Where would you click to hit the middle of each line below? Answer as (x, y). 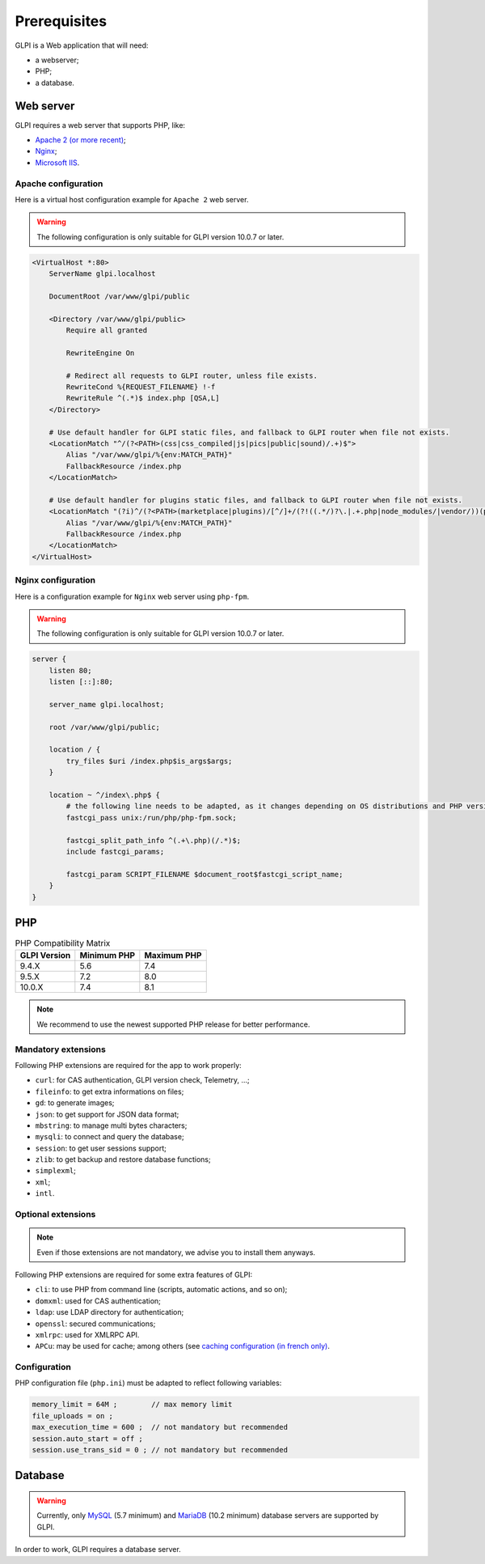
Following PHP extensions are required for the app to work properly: (128, 1065)
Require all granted (107, 331)
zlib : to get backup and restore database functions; (123, 1159)
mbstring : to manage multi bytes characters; (111, 1125)
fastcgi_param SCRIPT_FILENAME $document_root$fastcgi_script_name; (205, 874)
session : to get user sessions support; (101, 1148)
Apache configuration (59, 184)
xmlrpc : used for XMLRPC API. (87, 1334)
